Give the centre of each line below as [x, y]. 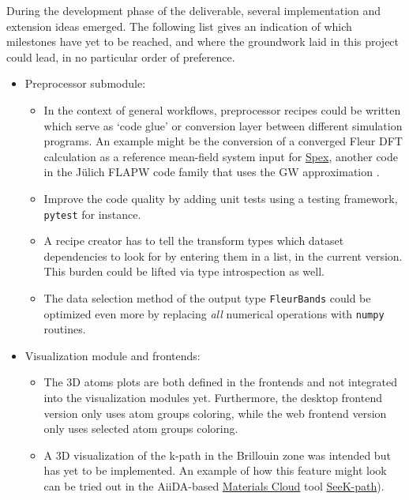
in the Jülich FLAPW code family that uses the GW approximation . [212, 172]
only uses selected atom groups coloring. [141, 429]
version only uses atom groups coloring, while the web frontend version [215, 413]
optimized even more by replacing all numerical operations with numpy [214, 313]
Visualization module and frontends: [113, 355]
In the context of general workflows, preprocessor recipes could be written [222, 109]
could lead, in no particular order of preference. [121, 56]
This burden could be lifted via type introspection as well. [184, 271]
